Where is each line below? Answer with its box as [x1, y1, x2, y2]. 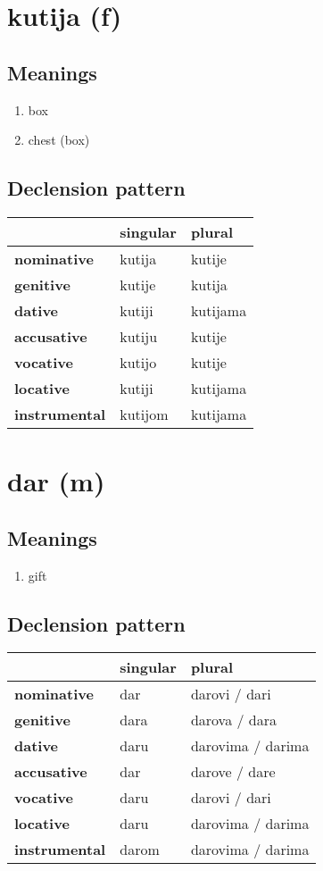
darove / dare [190, 761, 276, 783]
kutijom [120, 403, 169, 424]
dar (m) [7, 463, 105, 499]
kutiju [120, 325, 158, 347]
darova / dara [190, 709, 277, 731]
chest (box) [28, 130, 90, 149]
